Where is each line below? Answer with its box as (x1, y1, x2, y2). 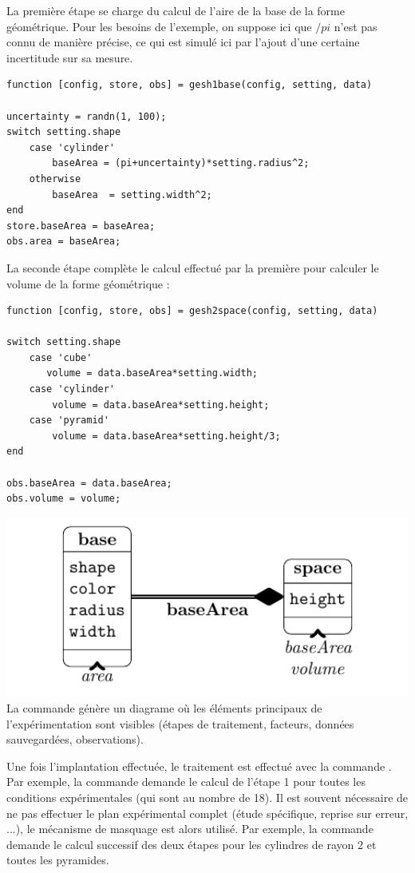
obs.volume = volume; (6, 493, 121, 505)
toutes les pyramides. (6, 851, 109, 868)
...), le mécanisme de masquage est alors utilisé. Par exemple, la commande (6, 820, 373, 837)
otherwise (29, 173, 81, 185)
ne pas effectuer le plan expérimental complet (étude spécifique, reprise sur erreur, (6, 804, 409, 821)
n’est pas (334, 18, 377, 34)
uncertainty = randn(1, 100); (6, 110, 167, 122)
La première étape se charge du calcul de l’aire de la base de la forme (6, 2, 345, 18)
